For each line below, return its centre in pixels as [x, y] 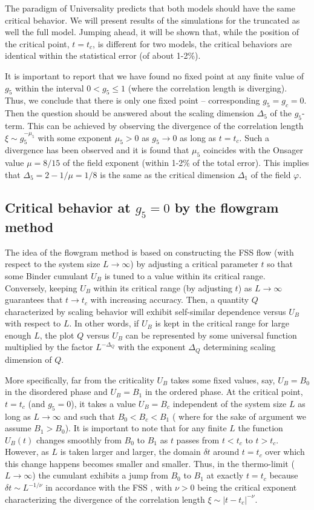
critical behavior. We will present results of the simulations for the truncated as [152, 20]
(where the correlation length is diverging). [208, 88]
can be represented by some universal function [211, 335]
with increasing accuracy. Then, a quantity [170, 300]
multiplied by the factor [49, 347]
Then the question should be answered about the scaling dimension [129, 113]
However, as [27, 452]
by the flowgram [227, 207]
